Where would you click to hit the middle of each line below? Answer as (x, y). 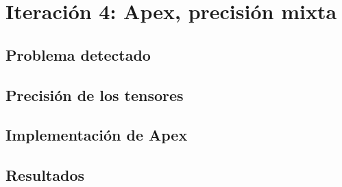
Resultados (45, 175)
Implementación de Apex (97, 135)
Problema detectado (78, 54)
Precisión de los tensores (95, 95)
